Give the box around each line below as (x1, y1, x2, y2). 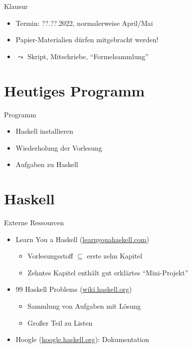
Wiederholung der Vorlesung (15, 142, 102, 153)
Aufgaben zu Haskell (15, 159, 78, 170)
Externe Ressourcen (4, 217, 64, 227)
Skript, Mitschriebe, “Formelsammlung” (27, 51, 149, 61)
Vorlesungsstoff (27, 251, 73, 261)
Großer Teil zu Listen (27, 317, 93, 328)
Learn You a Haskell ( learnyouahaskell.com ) (15, 234, 149, 244)
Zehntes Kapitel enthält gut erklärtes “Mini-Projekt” (27, 267, 189, 277)
